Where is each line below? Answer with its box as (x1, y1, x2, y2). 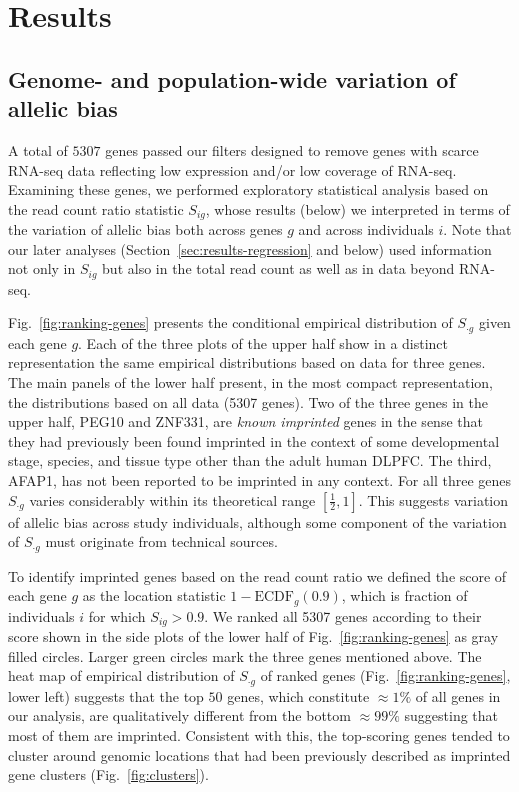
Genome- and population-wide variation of (8, 63, 456, 94)
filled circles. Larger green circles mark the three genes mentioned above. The (8, 645, 482, 666)
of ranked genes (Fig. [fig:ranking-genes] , (260, 665, 511, 686)
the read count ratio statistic (8, 198, 184, 219)
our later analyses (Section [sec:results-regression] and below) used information (8, 238, 492, 259)
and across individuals (298, 219, 434, 240)
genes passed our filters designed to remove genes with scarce (105, 139, 479, 160)
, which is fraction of (341, 585, 468, 606)
